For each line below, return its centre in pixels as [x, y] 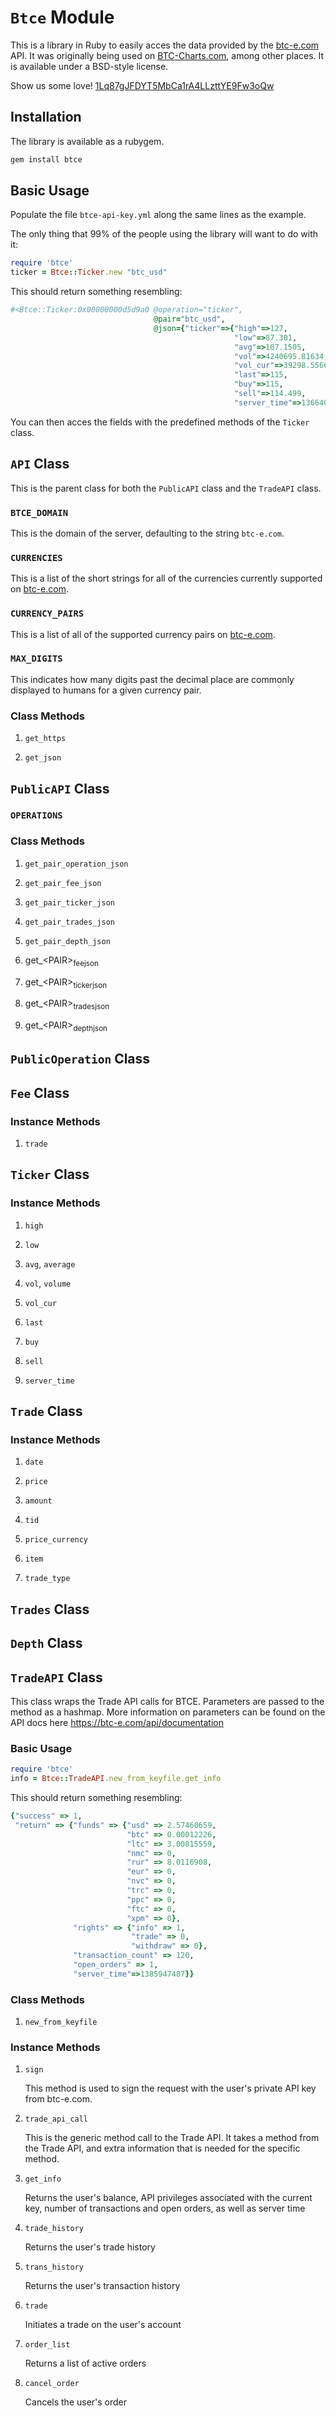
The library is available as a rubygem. [87, 141]
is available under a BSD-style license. [89, 66]
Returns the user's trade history [90, 2247]
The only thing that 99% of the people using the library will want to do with [164, 234]
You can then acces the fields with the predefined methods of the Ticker [160, 422]
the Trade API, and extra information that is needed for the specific [162, 2148]
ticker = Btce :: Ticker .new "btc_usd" [89, 272]
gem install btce [46, 159]
